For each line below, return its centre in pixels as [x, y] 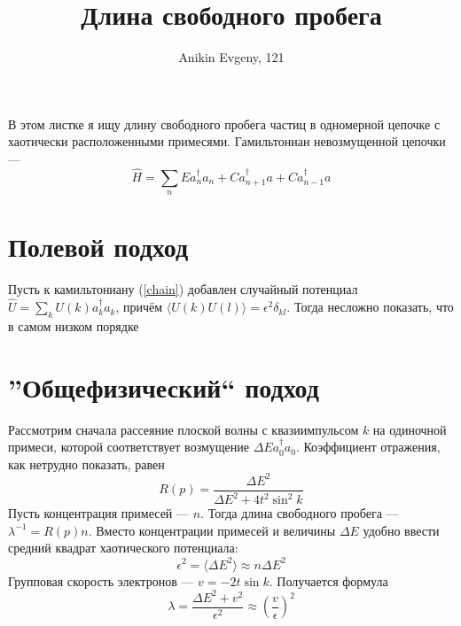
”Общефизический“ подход [164, 386]
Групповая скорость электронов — [101, 580]
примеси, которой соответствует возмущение [129, 447]
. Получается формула [328, 580]
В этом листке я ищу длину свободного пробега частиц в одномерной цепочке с [224, 124]
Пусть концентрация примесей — [99, 513]
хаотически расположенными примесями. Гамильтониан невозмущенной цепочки [227, 141]
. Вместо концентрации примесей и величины [212, 530]
